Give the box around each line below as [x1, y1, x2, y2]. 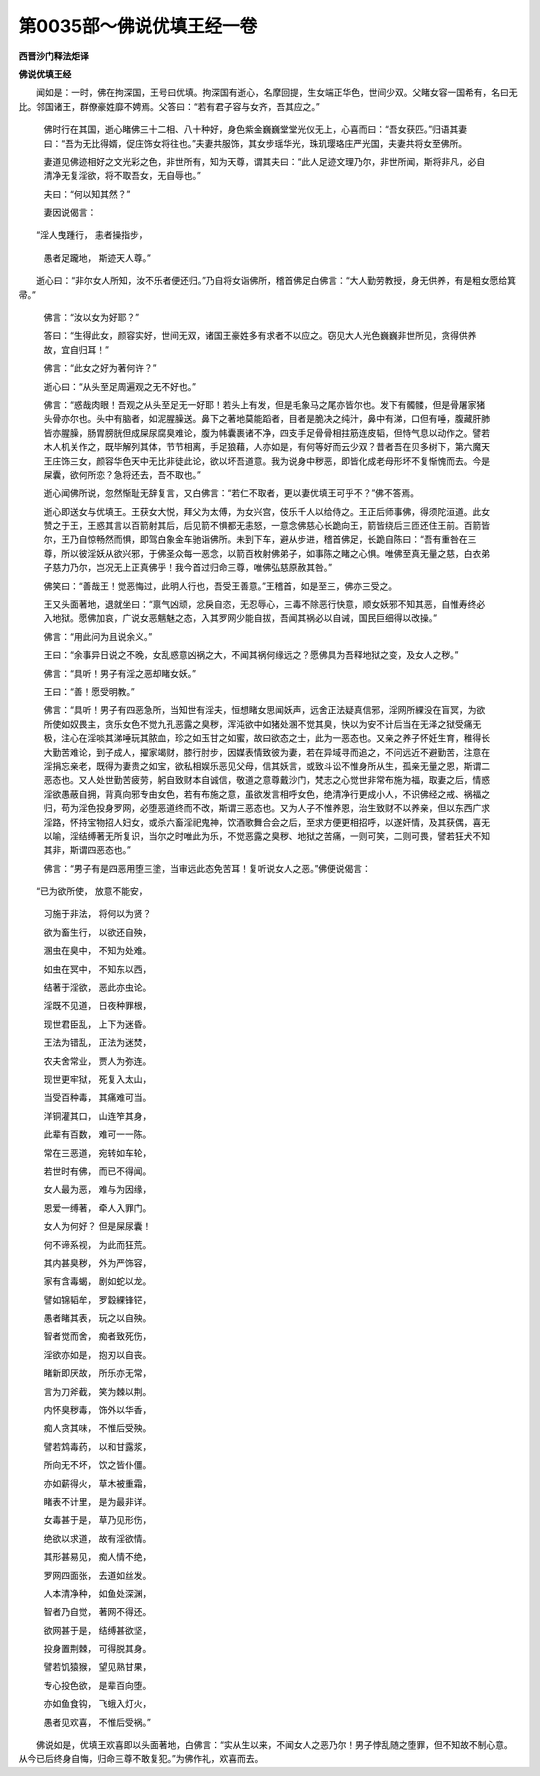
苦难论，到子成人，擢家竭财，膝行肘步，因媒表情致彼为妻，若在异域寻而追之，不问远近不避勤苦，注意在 [60, 746, 490, 758]
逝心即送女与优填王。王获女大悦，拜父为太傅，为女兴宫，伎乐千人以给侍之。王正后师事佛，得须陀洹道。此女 [43, 505, 490, 517]
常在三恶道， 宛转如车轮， [43, 1146, 152, 1159]
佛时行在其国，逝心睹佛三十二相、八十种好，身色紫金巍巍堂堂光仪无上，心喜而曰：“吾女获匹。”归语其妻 [43, 123, 468, 135]
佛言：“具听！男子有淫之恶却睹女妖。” [43, 667, 197, 679]
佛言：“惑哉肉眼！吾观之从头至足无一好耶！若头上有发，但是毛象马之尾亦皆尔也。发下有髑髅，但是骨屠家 [43, 398, 477, 410]
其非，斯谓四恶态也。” [43, 844, 132, 856]
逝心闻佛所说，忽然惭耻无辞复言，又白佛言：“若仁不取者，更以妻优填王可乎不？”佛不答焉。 [43, 487, 420, 499]
